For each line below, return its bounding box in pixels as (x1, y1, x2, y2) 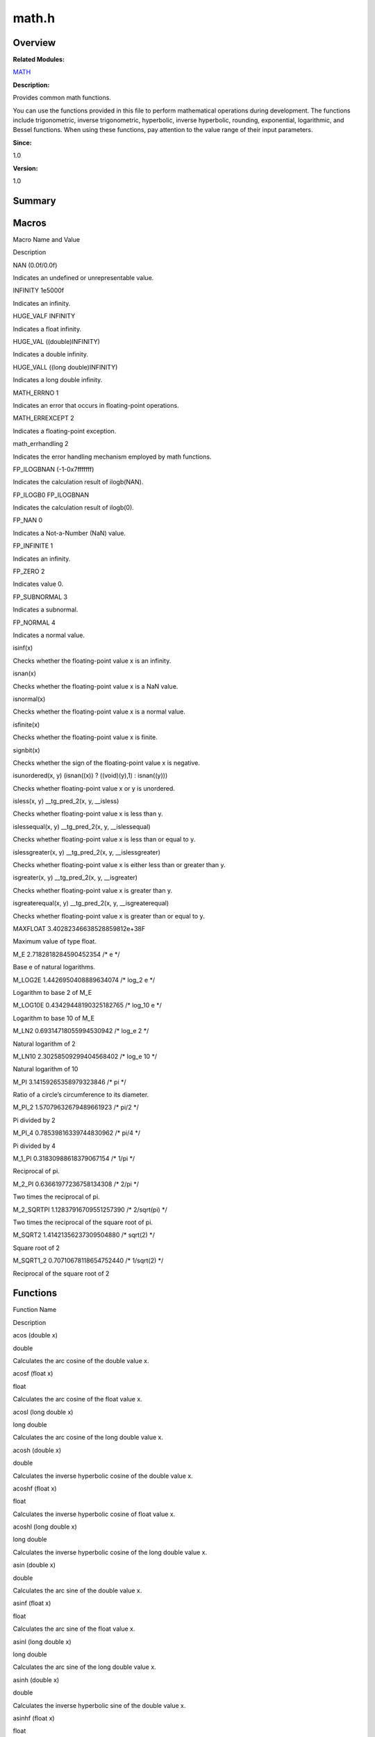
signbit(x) (12, 746, 41, 754)
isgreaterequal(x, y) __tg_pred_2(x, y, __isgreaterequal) (12, 899, 169, 907)
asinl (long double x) (12, 1637, 72, 1646)
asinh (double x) (12, 1675, 60, 1684)
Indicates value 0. (12, 580, 64, 588)
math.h (12, 10, 56, 26)
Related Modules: (12, 56, 65, 64)
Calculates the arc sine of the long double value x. (12, 1663, 156, 1671)
